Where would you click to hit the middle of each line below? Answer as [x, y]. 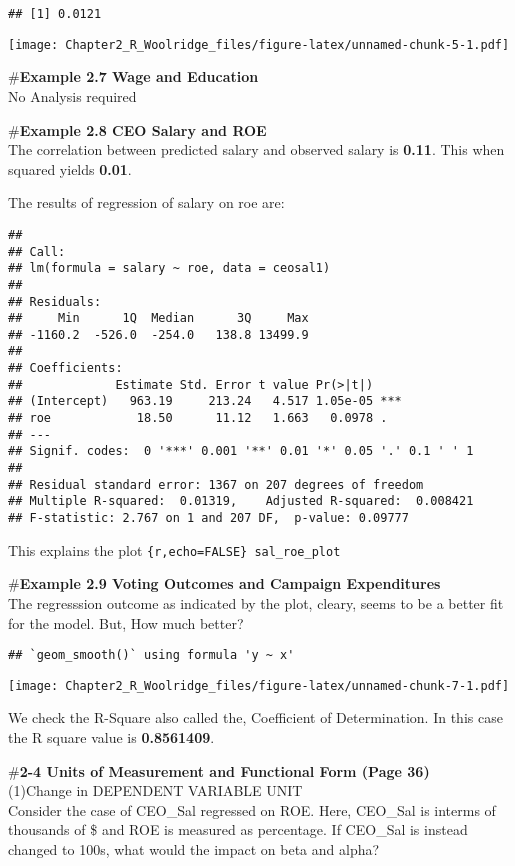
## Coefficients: [65, 368]
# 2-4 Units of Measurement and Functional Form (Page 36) [219, 770]
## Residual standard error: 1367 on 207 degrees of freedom [216, 484]
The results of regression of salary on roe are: [146, 202]
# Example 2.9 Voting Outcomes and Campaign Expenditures [224, 583]
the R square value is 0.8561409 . [111, 737]
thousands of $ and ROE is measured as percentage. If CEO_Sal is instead [238, 829]
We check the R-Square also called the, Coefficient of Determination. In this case [255, 717]
